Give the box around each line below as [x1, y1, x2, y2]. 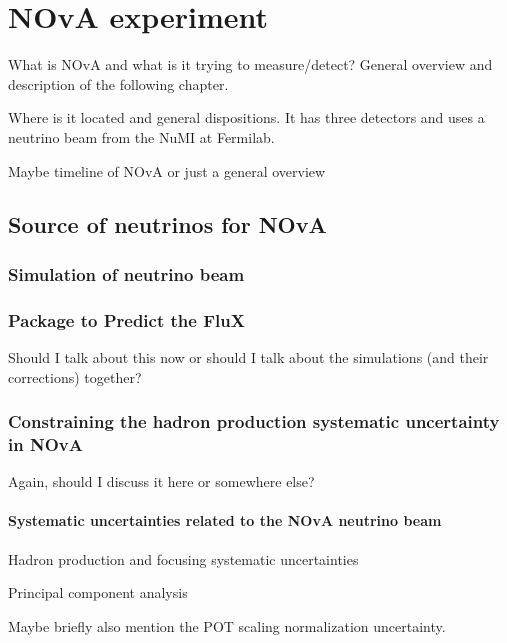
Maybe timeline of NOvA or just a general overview [8, 160, 326, 181]
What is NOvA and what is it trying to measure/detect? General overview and [8, 54, 493, 75]
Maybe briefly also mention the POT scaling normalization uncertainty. [8, 615, 446, 636]
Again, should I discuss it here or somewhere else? [8, 471, 315, 492]
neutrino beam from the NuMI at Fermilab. [8, 126, 275, 147]
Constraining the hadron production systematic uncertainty [8, 409, 500, 434]
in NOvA [8, 431, 83, 456]
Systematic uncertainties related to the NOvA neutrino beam [8, 510, 442, 531]
